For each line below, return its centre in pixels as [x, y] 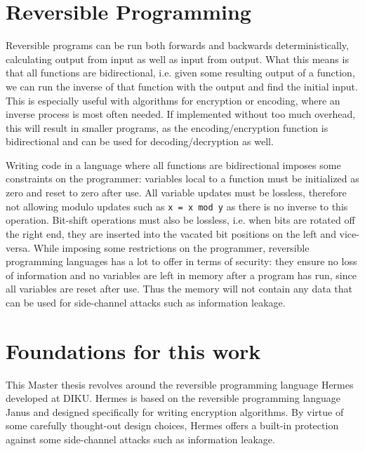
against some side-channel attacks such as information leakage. [140, 439]
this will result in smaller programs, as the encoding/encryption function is [167, 127]
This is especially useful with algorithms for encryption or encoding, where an [173, 100]
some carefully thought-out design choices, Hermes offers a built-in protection [172, 425]
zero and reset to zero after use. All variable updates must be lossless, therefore [176, 193]
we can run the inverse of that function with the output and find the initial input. [182, 86]
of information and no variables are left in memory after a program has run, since [181, 275]
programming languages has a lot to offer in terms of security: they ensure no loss [181, 261]
